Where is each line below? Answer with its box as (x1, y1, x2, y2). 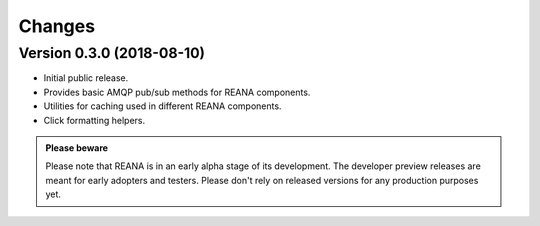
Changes (18, 15, 95, 37)
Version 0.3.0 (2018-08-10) (18, 44, 205, 62)
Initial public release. (43, 72, 129, 84)
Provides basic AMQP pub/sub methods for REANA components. (43, 86, 311, 98)
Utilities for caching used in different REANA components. (43, 100, 282, 112)
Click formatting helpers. (43, 114, 146, 126)
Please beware (45, 141, 109, 154)
